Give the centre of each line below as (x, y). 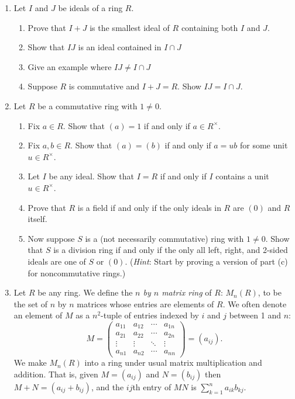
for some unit (264, 145)
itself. (37, 219)
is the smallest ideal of (130, 27)
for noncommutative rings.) (77, 273)
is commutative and (104, 86)
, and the (107, 387)
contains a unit (242, 176)
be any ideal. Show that (91, 176)
